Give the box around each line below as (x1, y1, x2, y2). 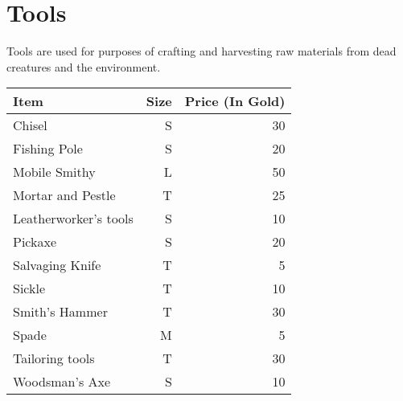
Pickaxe (13, 232, 57, 252)
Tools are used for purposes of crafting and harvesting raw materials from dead (6, 43, 397, 59)
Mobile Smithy (13, 162, 96, 182)
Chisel (13, 116, 47, 135)
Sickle (13, 279, 46, 298)
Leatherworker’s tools (13, 209, 134, 228)
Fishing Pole (13, 139, 83, 158)
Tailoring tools (13, 349, 95, 368)
